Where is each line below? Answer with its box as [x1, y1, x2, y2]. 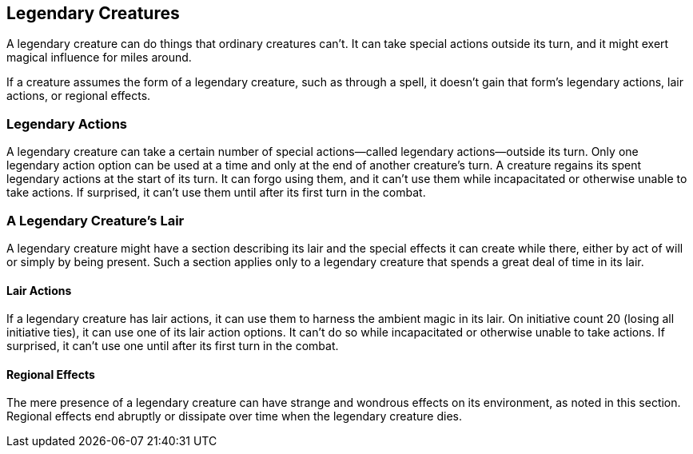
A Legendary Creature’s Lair [6, 212, 185, 229]
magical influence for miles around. [6, 50, 192, 65]
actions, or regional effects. [6, 89, 151, 103]
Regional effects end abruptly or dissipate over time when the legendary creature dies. [6, 409, 463, 424]
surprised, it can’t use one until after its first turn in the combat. [6, 339, 339, 353]
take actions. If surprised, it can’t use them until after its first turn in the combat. [6, 185, 426, 200]
